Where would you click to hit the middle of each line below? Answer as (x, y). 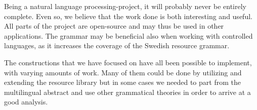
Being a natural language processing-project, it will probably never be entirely (125, 6)
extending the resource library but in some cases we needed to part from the (122, 82)
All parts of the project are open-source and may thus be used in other (114, 26)
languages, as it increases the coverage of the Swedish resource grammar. (117, 45)
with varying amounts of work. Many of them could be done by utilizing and (123, 72)
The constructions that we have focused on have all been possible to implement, (128, 62)
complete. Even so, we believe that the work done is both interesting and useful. (128, 16)
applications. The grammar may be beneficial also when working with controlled (128, 35)
